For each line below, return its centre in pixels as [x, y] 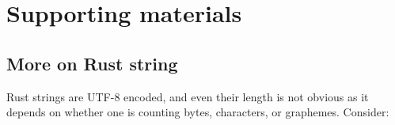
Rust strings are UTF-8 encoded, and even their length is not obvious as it [188, 96]
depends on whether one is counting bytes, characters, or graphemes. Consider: [198, 112]
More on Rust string [92, 63]
